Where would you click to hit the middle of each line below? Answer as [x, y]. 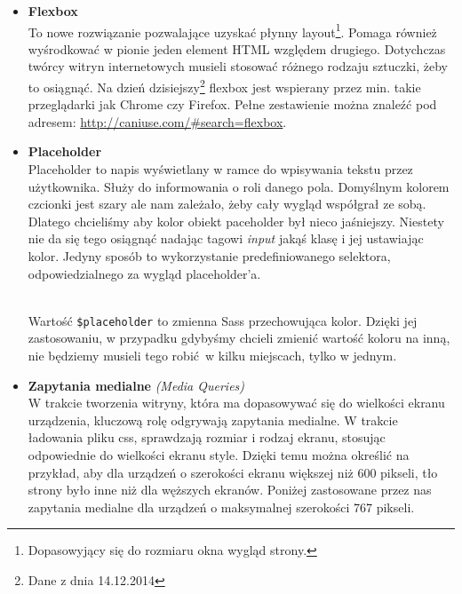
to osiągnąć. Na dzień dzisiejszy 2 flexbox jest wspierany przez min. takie [224, 86]
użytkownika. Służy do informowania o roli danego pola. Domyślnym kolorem [239, 186]
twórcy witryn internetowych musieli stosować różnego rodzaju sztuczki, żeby [238, 66]
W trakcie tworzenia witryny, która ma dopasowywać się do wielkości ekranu [236, 403]
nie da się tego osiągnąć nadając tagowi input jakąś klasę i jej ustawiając [226, 238]
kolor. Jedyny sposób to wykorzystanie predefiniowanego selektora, [209, 256]
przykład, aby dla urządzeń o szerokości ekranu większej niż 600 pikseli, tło [233, 472]
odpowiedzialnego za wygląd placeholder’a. [144, 273]
